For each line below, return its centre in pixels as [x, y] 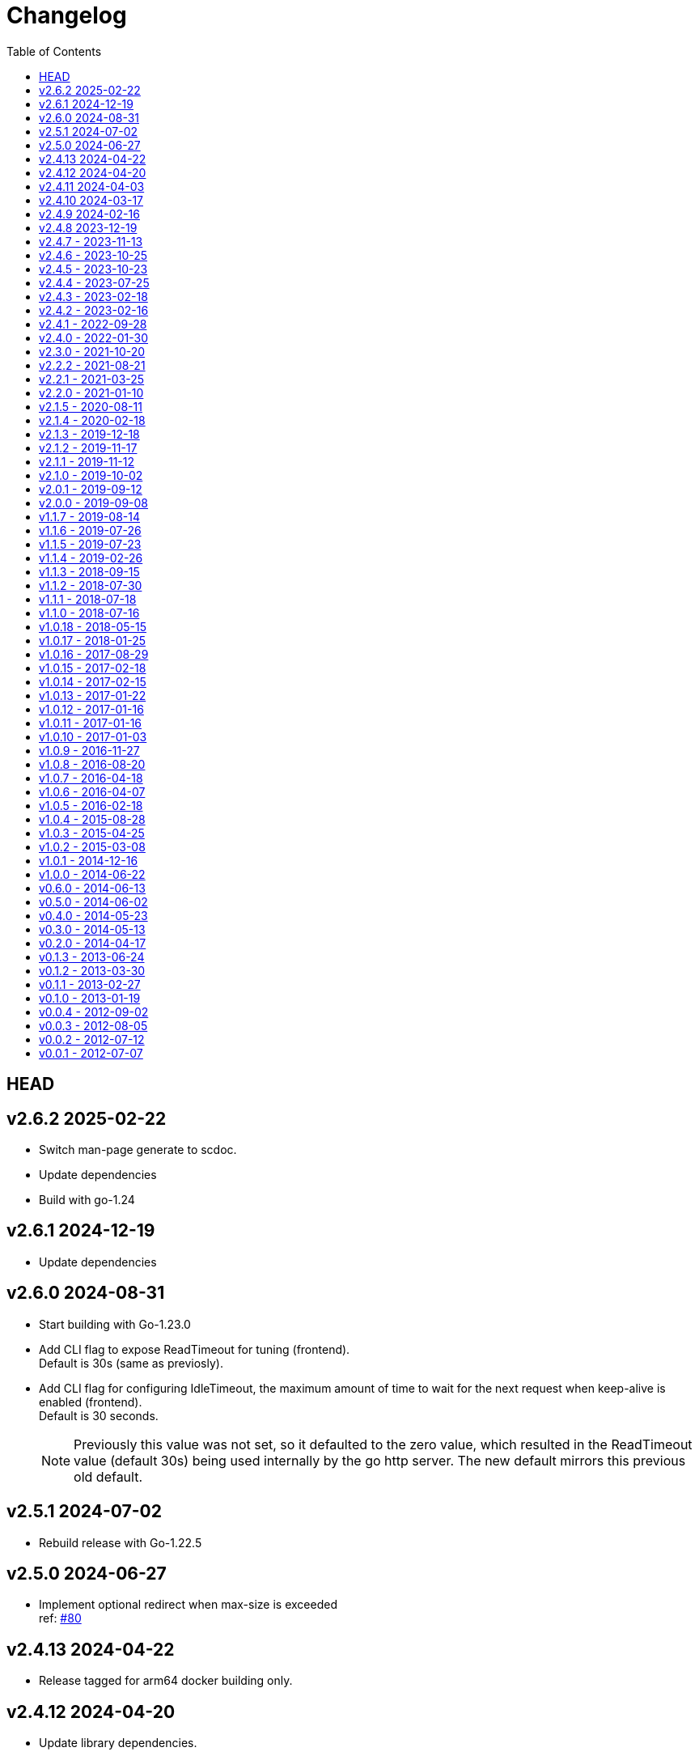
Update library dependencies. [118, 1743]
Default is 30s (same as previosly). [131, 1363]
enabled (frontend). [91, 1402]
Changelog [67, 15]
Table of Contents [54, 51]
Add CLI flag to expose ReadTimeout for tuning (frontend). [195, 1349]
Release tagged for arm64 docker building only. [166, 1681]
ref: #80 [60, 1618]
